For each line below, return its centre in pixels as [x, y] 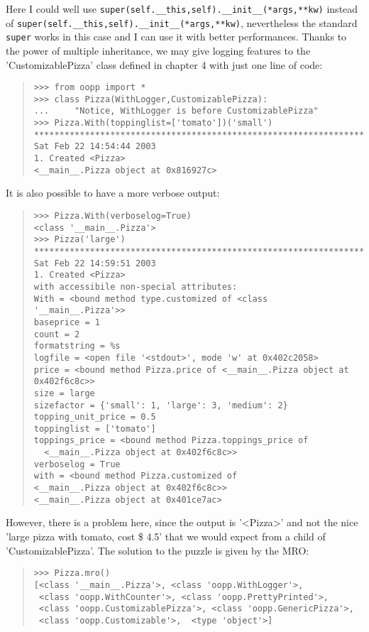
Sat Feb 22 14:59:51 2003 [95, 263]
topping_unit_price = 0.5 [95, 417]
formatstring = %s [77, 346]
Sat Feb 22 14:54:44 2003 [95, 147]
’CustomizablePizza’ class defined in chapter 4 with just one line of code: [164, 64]
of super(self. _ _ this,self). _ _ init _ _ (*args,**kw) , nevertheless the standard [182, 22]
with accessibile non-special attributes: [136, 287]
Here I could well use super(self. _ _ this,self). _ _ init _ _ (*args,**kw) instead [182, 9]
